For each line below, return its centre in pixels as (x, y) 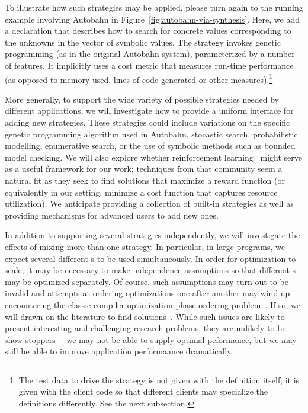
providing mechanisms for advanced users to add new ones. (112, 215)
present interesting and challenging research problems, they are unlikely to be (145, 328)
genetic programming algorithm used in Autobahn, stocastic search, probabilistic (151, 134)
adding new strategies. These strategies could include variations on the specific (147, 122)
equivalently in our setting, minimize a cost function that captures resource (141, 192)
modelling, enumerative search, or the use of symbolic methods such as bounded (150, 145)
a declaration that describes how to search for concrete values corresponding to (148, 31)
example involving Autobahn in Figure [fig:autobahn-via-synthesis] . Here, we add (152, 19)
